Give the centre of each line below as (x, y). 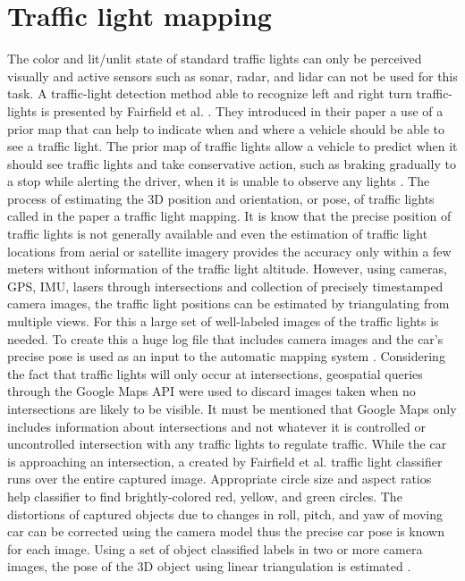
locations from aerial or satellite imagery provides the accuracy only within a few (229, 251)
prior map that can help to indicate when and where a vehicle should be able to (226, 128)
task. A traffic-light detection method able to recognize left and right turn (210, 93)
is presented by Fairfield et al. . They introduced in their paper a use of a (242, 110)
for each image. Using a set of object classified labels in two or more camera (215, 548)
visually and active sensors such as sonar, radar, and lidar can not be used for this (232, 76)
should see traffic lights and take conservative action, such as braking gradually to (232, 163)
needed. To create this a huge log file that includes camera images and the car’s (225, 338)
